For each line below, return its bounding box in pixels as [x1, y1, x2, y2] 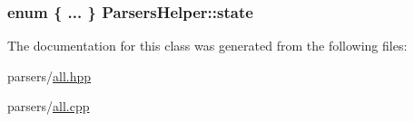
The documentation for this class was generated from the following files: [7, 36, 408, 55]
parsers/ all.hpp [7, 66, 92, 85]
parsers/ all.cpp [7, 97, 90, 116]
